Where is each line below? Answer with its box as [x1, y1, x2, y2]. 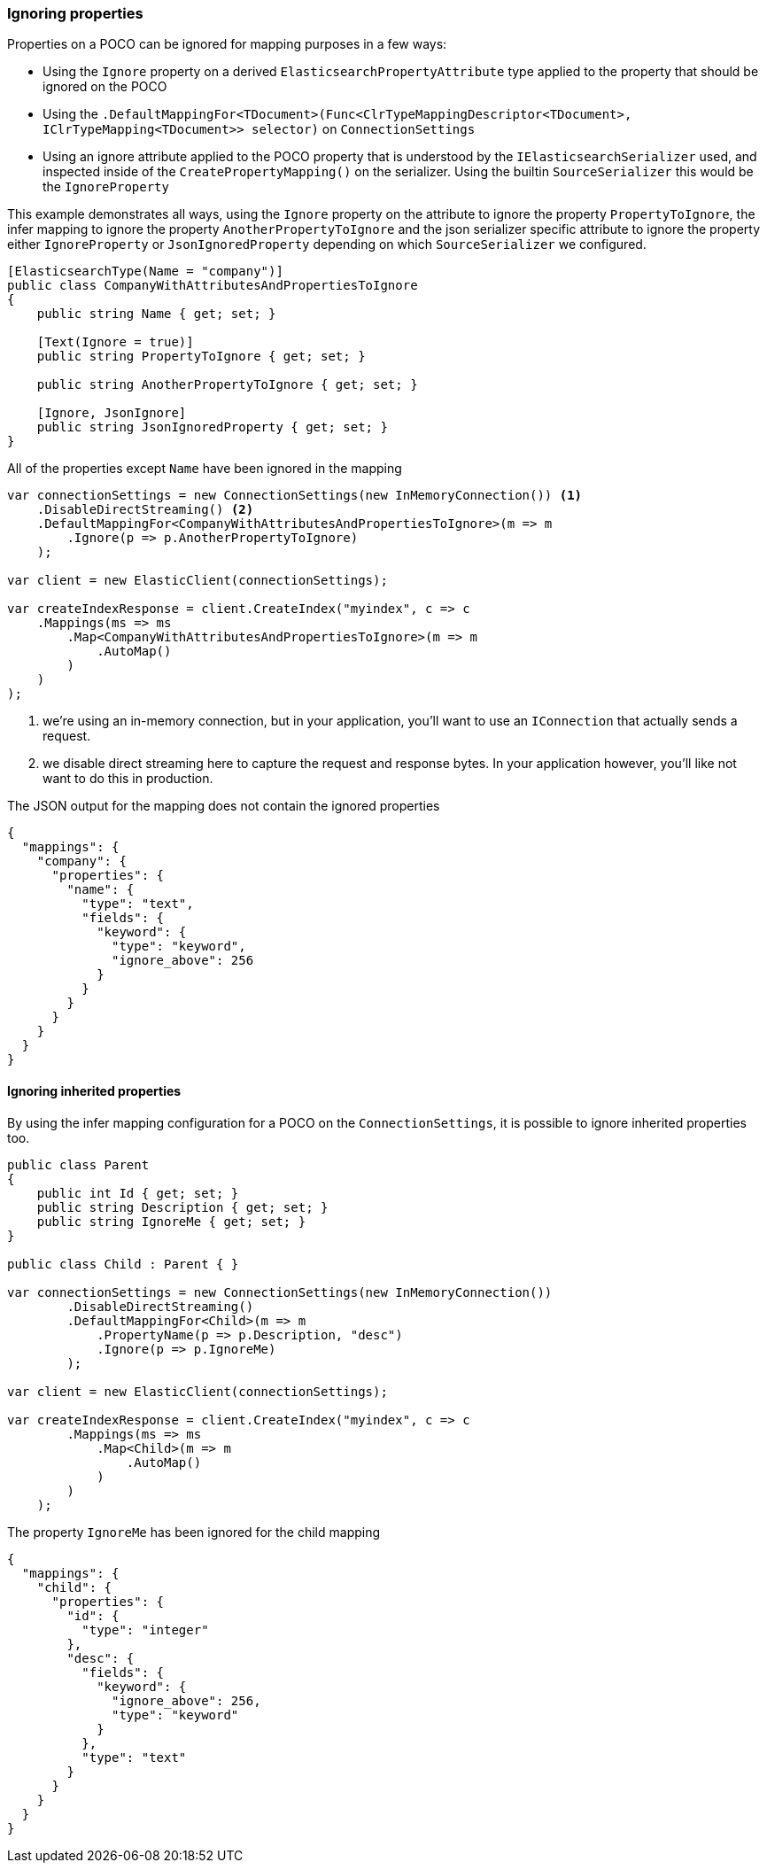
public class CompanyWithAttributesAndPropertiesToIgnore [7, 278, 418, 293]
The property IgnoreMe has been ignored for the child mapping [7, 1524, 381, 1540]
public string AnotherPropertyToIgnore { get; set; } [36, 377, 418, 392]
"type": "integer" [81, 1622, 209, 1637]
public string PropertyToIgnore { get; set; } [36, 349, 366, 364]
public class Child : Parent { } [7, 1256, 239, 1271]
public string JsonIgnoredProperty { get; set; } [36, 420, 388, 435]
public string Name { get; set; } [36, 306, 276, 322]
